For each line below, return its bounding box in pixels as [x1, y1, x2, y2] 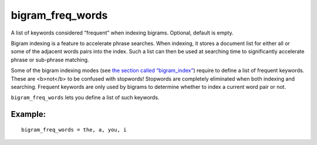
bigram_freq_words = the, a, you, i [21, 126, 127, 133]
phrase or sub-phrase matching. [11, 56, 89, 63]
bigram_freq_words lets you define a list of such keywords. [11, 94, 160, 101]
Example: [11, 109, 46, 119]
